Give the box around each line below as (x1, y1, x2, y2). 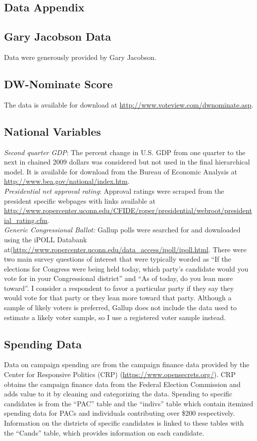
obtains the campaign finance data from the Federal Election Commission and (4, 379, 241, 389)
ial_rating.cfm (4, 215, 48, 225)
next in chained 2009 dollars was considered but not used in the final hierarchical (4, 157, 250, 167)
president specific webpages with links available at (4, 195, 155, 206)
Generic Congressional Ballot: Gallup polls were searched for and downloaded (4, 224, 241, 235)
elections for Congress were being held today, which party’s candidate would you (4, 263, 249, 274)
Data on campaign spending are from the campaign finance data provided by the (4, 359, 250, 370)
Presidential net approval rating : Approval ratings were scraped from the (4, 185, 224, 196)
